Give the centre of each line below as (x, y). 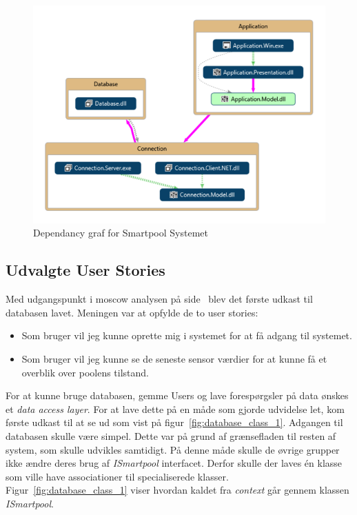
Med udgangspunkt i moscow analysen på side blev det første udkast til (159, 299)
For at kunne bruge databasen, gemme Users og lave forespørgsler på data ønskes (177, 395)
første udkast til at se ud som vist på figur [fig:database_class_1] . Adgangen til (174, 422)
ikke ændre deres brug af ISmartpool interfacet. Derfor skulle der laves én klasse (174, 463)
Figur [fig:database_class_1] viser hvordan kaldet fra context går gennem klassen (177, 490)
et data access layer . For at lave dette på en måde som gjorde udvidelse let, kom (175, 408)
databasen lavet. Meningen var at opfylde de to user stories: (132, 312)
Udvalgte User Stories (85, 270)
